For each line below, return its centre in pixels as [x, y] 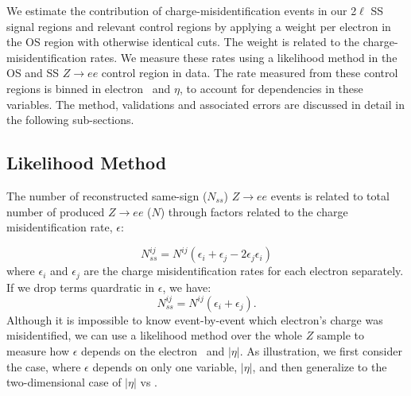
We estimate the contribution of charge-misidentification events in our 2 [182, 10]
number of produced [56, 211]
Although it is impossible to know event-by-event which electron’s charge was [195, 319]
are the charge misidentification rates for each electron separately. [244, 271]
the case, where [44, 366]
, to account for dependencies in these [271, 88]
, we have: [187, 287]
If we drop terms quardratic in [81, 287]
